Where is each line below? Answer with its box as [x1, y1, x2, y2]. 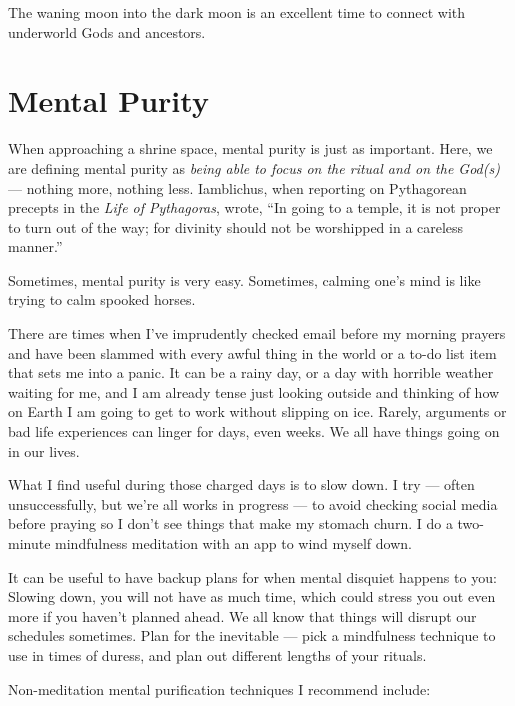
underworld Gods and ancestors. [8, 21, 206, 42]
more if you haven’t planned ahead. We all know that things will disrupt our [8, 605, 477, 626]
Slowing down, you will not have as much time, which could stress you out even [8, 586, 496, 607]
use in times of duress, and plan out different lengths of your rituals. [8, 644, 427, 665]
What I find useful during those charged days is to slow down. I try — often [8, 474, 475, 495]
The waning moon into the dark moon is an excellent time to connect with [8, 2, 466, 22]
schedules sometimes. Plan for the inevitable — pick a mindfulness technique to [8, 625, 496, 646]
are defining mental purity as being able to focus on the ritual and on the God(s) [8, 157, 500, 178]
